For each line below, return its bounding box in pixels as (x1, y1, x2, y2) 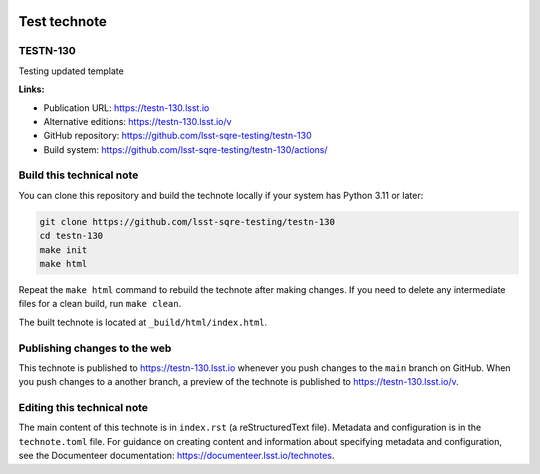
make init (39, 244, 88, 255)
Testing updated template (18, 65, 124, 77)
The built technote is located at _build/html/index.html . (18, 316, 268, 328)
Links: (18, 83, 45, 95)
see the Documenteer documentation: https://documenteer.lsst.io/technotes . (18, 450, 335, 462)
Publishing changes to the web (18, 341, 172, 355)
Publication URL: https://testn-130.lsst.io (43, 101, 210, 114)
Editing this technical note (18, 401, 149, 415)
